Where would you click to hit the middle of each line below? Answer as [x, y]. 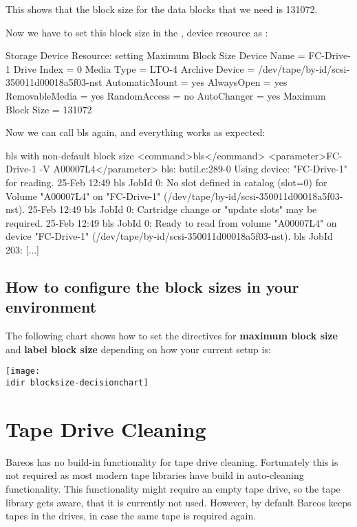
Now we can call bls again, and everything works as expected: [136, 132]
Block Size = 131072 [49, 109]
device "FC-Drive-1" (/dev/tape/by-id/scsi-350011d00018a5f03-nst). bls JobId [169, 236]
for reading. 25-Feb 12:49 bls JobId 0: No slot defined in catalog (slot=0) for [166, 182]
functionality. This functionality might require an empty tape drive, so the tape [173, 488]
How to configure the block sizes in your [152, 286]
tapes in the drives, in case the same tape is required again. [131, 516]
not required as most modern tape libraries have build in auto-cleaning [155, 475]
